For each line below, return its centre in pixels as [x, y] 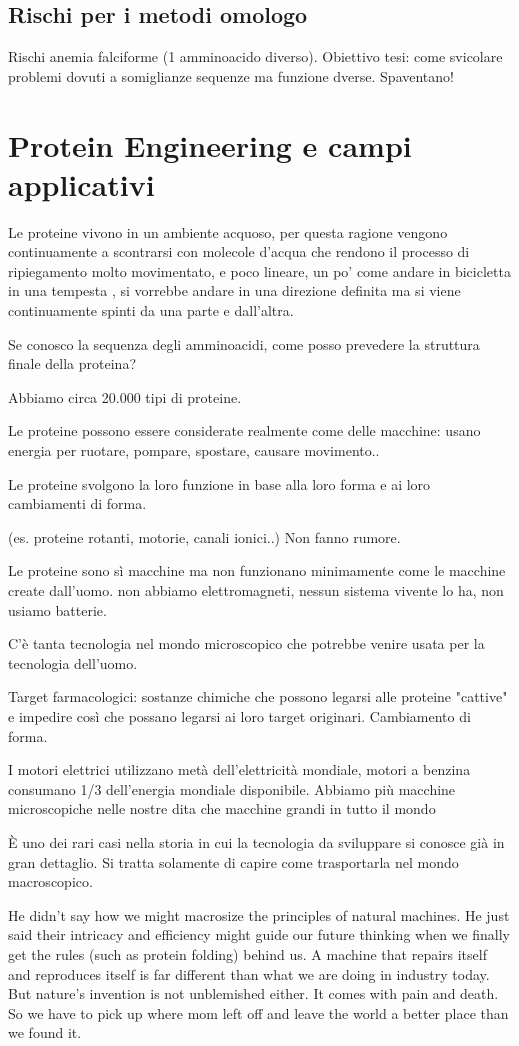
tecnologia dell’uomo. [73, 662]
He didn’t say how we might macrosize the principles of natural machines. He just [259, 914]
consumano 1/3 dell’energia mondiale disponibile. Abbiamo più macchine [232, 788]
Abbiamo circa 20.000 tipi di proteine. [125, 396]
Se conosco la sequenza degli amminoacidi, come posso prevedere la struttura [244, 343]
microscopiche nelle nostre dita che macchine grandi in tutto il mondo [222, 808]
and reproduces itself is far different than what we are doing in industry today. [249, 973]
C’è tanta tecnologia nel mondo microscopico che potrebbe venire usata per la [246, 643]
